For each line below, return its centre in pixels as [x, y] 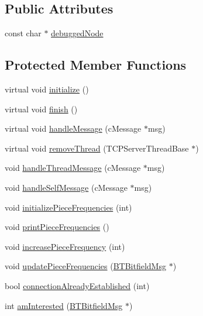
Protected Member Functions [96, 65]
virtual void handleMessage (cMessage [73, 128]
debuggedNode [77, 33]
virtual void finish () [41, 109]
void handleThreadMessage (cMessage [73, 168]
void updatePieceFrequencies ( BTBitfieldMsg [85, 266]
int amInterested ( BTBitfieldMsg [64, 305]
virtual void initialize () [47, 89]
